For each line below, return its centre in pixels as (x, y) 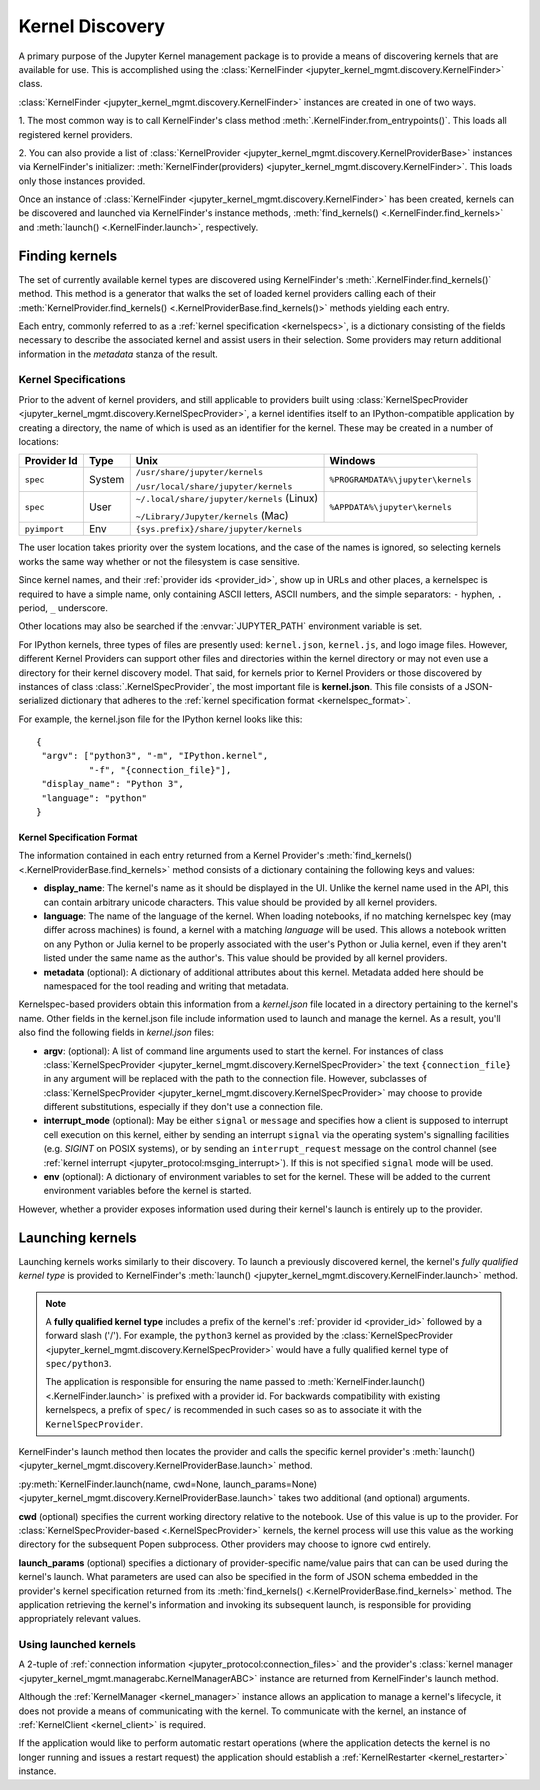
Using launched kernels (77, 1645)
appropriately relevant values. (80, 1619)
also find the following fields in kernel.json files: (116, 1032)
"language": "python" (94, 798)
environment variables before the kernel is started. (147, 1191)
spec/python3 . (78, 1364)
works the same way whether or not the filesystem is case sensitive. (159, 561)
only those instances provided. (82, 181)
